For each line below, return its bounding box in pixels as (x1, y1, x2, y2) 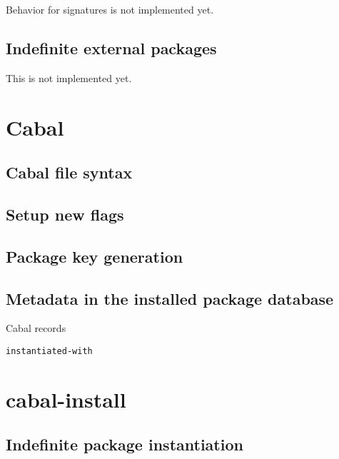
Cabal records (6, 321, 66, 336)
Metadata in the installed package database (6, 287, 334, 309)
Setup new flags (6, 203, 124, 225)
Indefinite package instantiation (6, 433, 243, 455)
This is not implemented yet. (6, 70, 132, 85)
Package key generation (6, 245, 183, 267)
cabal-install (6, 384, 126, 413)
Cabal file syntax (6, 161, 133, 183)
